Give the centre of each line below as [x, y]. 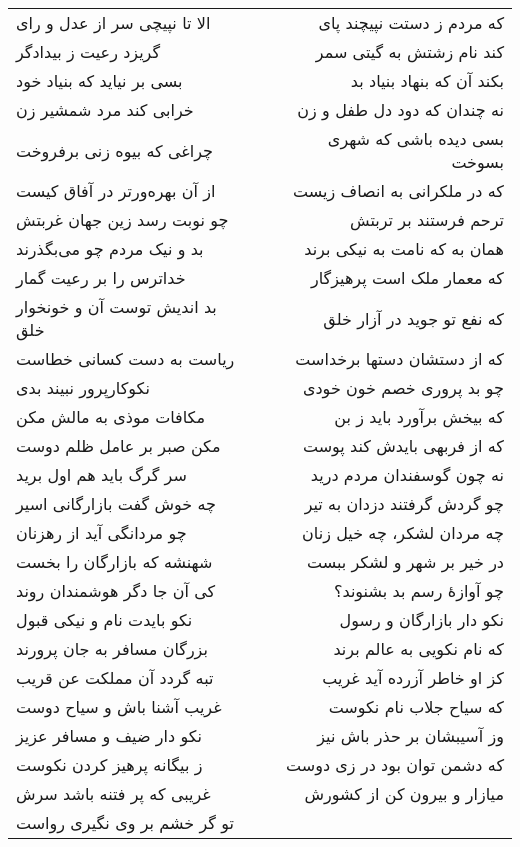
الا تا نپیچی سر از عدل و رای [113, 22]
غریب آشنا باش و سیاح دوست [119, 706]
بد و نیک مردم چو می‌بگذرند [110, 248]
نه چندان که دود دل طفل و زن [400, 109]
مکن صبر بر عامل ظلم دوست [118, 445]
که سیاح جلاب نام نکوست [416, 706]
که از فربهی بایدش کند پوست [403, 445]
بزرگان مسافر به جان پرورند [112, 648]
